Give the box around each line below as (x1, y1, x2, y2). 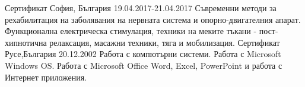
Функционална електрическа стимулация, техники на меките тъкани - (5, 25, 257, 37)
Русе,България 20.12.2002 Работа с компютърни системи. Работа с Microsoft (5, 48, 281, 60)
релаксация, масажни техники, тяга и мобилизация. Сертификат (49, 36, 280, 48)
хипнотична (5, 36, 47, 48)
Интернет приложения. (5, 71, 87, 83)
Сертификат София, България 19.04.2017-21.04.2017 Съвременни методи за (5, 2, 277, 14)
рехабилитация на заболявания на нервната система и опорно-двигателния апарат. (5, 13, 301, 25)
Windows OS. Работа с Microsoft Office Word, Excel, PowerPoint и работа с (5, 59, 282, 71)
